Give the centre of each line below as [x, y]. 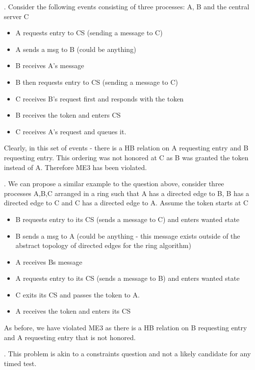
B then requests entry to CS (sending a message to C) [97, 82]
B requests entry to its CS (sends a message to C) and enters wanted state [127, 219]
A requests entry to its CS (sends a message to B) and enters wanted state [127, 278]
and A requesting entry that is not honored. [70, 337]
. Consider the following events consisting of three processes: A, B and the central [127, 6]
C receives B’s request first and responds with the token [100, 98]
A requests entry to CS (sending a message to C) [89, 33]
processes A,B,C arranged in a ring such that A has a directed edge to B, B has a [127, 193]
